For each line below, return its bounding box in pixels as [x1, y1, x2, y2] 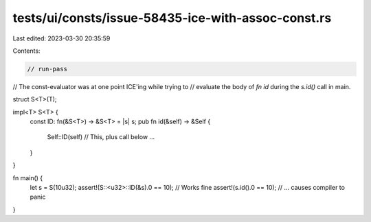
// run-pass [27, 65, 68, 73]
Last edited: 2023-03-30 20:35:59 [12, 34, 111, 42]
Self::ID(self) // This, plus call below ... [47, 133, 155, 141]
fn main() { [12, 173, 43, 182]
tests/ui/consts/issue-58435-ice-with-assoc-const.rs [12, 10, 332, 25]
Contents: [12, 47, 41, 55]
